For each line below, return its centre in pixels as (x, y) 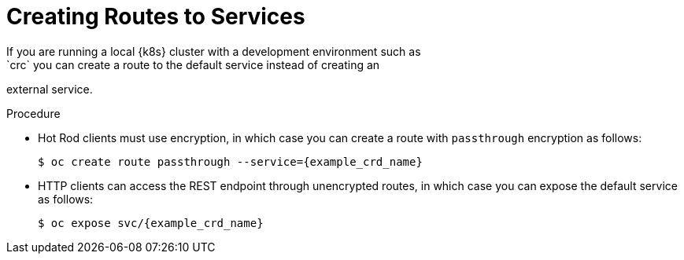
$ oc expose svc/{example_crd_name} (151, 223)
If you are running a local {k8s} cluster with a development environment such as (214, 51)
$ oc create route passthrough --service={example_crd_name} (230, 161)
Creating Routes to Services (156, 16)
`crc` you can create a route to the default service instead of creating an (193, 64)
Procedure (33, 113)
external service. (50, 89)
